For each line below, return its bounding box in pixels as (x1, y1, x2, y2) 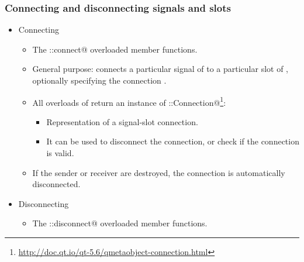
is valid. (46, 147, 74, 159)
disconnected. (32, 178, 81, 190)
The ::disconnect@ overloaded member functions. (32, 217, 208, 229)
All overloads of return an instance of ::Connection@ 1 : (32, 94, 226, 108)
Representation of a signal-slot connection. (46, 115, 198, 127)
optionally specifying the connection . (32, 74, 167, 86)
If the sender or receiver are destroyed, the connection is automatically (32, 166, 285, 178)
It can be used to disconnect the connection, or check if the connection (46, 135, 299, 147)
